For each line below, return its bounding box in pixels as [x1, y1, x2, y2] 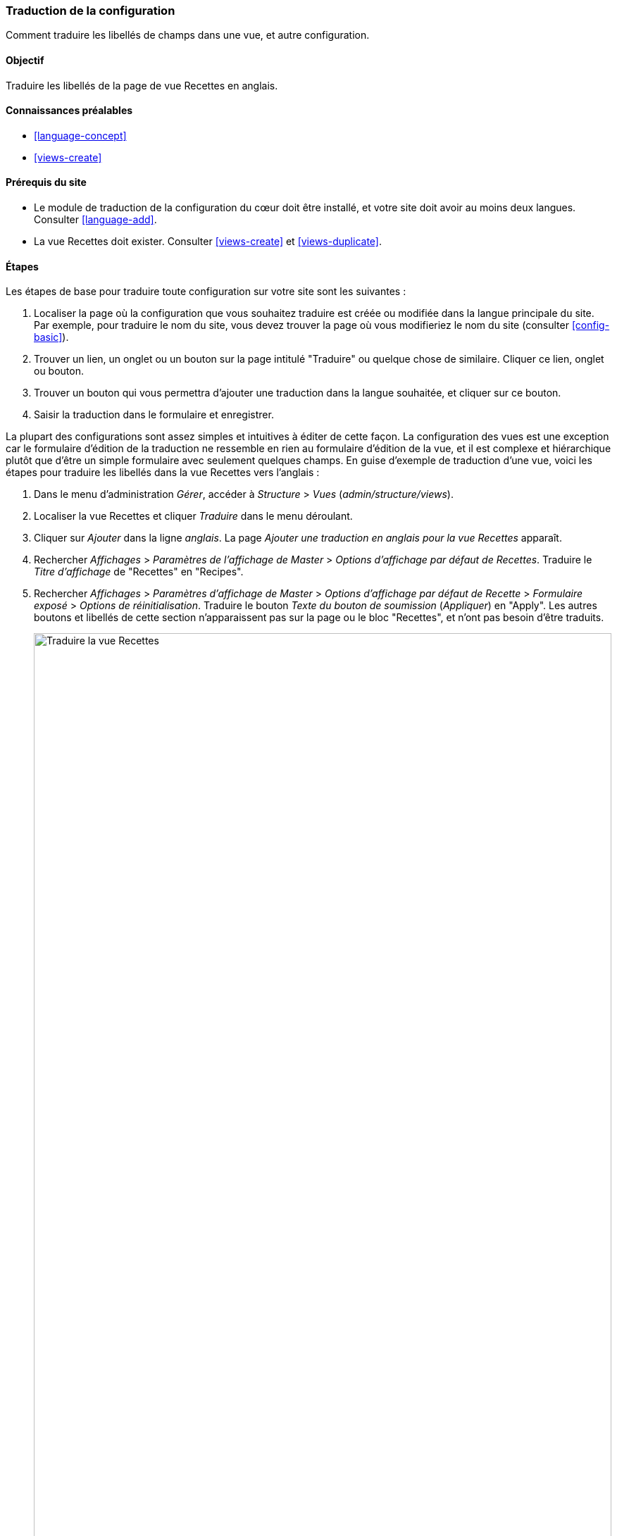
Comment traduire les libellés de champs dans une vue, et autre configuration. [6, 29, 370, 42]
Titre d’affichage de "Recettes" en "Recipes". [34, 566, 244, 578]
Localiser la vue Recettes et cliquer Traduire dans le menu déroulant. [34, 510, 353, 523]
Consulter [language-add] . [34, 213, 157, 226]
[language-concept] [34, 129, 127, 142]
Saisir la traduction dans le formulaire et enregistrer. [34, 408, 274, 421]
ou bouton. [34, 365, 84, 377]
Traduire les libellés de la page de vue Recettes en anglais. [6, 79, 278, 92]
